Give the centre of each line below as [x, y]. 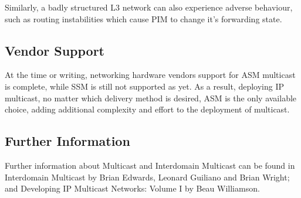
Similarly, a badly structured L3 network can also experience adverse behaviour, [149, 7]
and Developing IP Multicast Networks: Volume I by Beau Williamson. [132, 188]
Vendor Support [55, 50]
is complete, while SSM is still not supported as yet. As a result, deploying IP [145, 86]
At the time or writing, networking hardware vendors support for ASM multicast [150, 75]
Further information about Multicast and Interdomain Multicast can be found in [150, 165]
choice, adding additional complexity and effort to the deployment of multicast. [147, 109]
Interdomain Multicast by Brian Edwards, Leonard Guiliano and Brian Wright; [147, 177]
